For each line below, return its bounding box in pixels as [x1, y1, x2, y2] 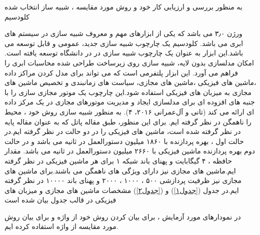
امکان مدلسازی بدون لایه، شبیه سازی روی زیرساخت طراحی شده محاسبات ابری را [4, 57, 254, 67]
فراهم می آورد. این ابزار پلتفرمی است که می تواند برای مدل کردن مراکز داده [4, 67, 238, 77]
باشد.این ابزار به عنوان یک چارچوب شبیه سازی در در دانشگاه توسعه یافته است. [4, 47, 243, 58]
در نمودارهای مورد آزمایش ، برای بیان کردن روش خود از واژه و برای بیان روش [4, 211, 241, 221]
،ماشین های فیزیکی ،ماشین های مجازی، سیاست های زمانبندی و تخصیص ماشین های [4, 77, 256, 87]
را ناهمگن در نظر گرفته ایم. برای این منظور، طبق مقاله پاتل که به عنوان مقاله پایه [4, 116, 251, 126]
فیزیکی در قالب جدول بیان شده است [4, 194, 116, 205]
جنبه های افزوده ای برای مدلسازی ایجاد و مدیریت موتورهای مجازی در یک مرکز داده [4, 96, 255, 107]
